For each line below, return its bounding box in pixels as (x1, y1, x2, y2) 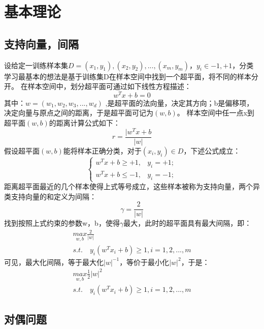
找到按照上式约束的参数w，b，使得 (4, 218, 120, 228)
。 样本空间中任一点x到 (177, 107, 254, 118)
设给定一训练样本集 (4, 59, 68, 70)
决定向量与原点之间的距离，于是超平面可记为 (4, 107, 153, 118)
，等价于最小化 (119, 256, 170, 267)
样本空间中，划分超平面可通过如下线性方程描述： (27, 81, 191, 92)
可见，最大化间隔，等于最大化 (4, 256, 104, 267)
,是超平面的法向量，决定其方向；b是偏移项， (105, 97, 254, 108)
